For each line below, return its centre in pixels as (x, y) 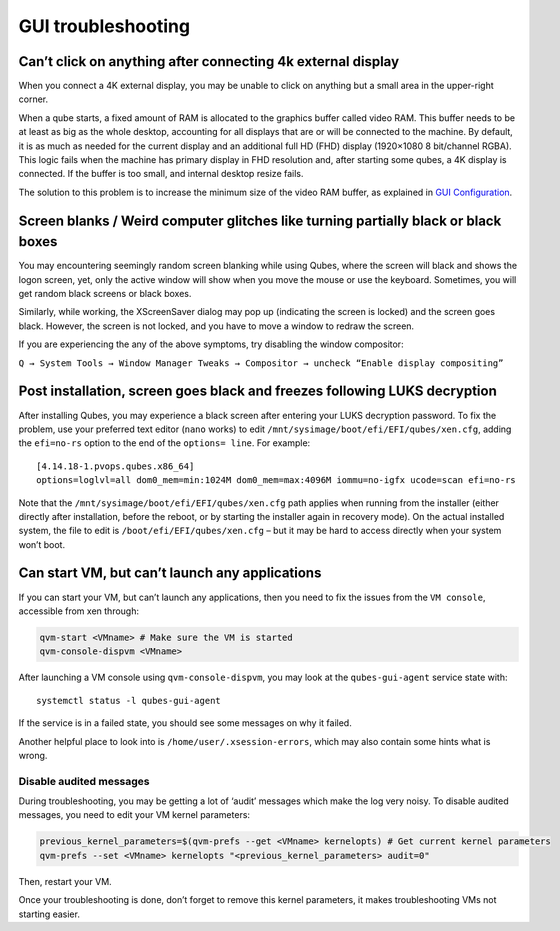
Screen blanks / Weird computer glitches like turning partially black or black (260, 220)
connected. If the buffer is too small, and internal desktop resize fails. (161, 174)
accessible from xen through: (79, 611)
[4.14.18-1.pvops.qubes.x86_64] (115, 466)
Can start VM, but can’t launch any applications (170, 573)
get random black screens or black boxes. (105, 294)
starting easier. (49, 914)
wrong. (33, 755)
